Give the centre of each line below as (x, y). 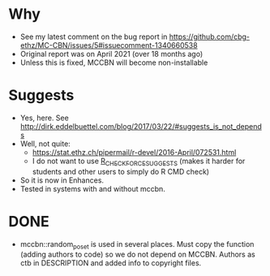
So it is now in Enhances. (62, 180)
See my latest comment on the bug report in (94, 37)
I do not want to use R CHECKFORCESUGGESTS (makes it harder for (139, 162)
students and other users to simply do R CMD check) (120, 171)
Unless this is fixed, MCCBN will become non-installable (114, 63)
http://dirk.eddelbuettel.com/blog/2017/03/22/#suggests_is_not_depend (141, 126)
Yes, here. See (44, 118)
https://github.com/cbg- (209, 37)
